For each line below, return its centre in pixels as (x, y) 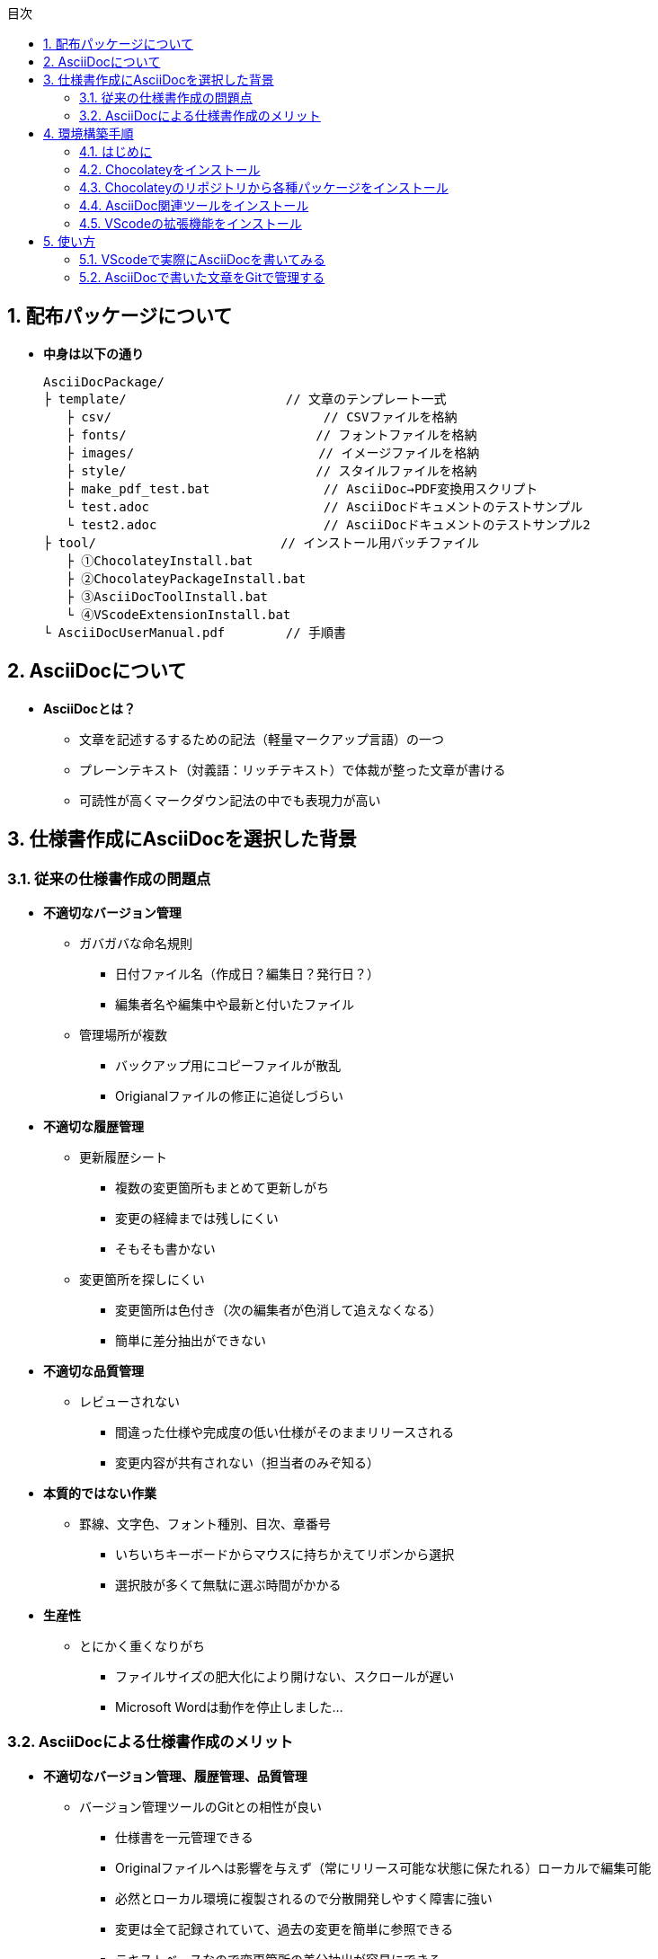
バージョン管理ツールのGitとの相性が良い (200, 1806)
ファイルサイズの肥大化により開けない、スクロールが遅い (285, 1676)
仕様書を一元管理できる (184, 1837)
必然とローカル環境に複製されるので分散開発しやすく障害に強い (304, 1898)
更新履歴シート (123, 1157)
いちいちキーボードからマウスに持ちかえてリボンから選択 (285, 1554)
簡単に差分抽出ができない (191, 1340)
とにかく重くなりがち (142, 1645)
